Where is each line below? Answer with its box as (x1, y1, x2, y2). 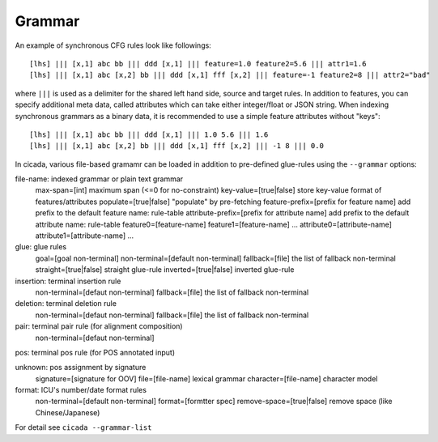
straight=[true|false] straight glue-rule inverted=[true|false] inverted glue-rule (35, 265, 295, 274)
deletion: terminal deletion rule (15, 299, 117, 308)
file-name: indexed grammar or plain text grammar (15, 174, 184, 184)
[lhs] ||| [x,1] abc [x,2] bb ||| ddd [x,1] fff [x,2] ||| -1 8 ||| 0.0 (29, 142, 324, 151)
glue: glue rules (15, 242, 67, 252)
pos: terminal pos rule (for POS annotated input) (15, 347, 176, 357)
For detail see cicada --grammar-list (15, 423, 152, 432)
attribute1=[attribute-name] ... (35, 231, 134, 240)
